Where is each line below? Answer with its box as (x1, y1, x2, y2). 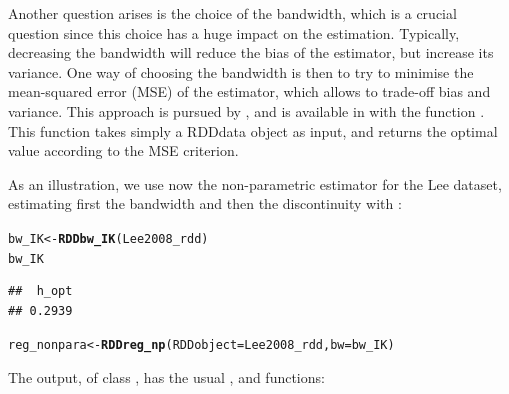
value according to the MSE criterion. (8, 140, 239, 161)
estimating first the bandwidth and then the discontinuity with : (8, 193, 402, 214)
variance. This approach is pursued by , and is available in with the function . (8, 100, 485, 121)
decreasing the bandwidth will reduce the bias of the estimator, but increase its (8, 42, 494, 63)
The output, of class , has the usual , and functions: (8, 367, 325, 388)
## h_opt (8, 284, 73, 299)
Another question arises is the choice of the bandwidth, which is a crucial (8, 3, 457, 23)
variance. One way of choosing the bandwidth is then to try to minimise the (8, 61, 474, 82)
